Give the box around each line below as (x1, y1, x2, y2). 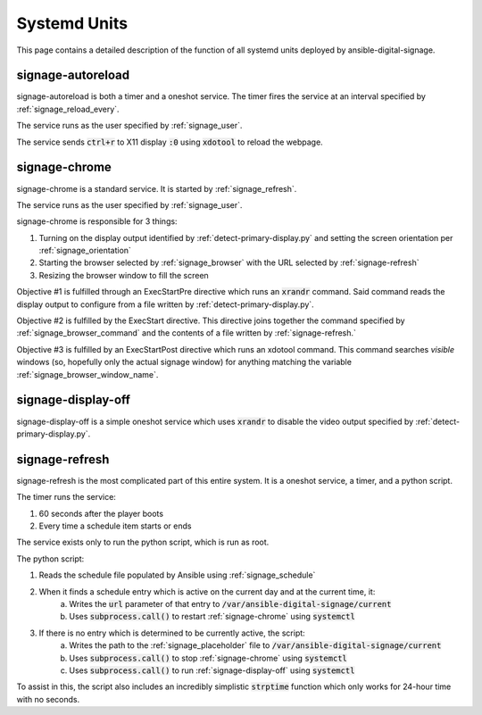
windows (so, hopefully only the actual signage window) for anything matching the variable (16, 357, 353, 368)
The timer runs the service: (16, 492, 116, 503)
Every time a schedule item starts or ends (38, 520, 192, 531)
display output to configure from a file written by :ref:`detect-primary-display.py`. (16, 299, 314, 310)
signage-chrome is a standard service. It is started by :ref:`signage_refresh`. (16, 183, 297, 194)
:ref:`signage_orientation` (38, 245, 131, 256)
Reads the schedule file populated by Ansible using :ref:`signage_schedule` (38, 570, 316, 580)
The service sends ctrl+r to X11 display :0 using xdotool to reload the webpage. (16, 137, 323, 147)
